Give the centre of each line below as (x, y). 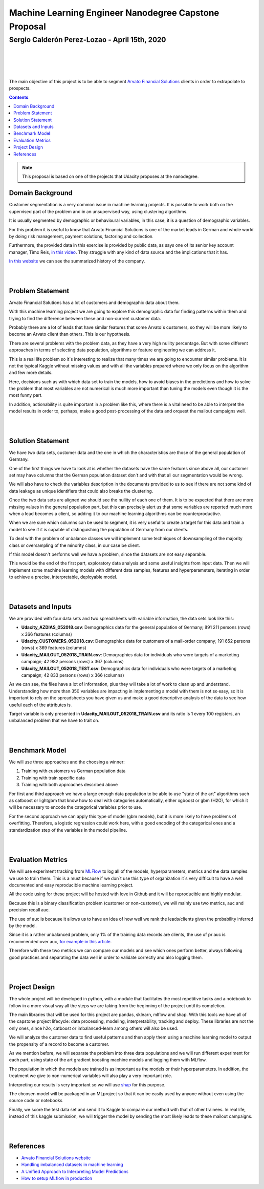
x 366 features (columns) (47, 634)
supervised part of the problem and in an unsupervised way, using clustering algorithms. (98, 211)
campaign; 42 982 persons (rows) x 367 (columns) (73, 662)
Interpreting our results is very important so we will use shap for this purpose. (87, 1084)
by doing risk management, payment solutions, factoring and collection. (81, 236)
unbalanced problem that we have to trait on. (54, 720)
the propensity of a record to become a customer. (59, 1044)
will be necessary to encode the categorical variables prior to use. (76, 807)
